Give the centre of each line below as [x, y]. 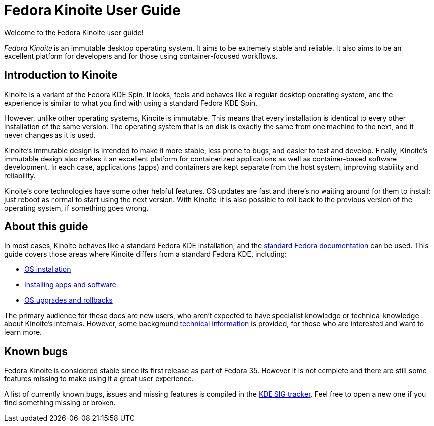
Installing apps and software [70, 285]
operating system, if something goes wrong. [77, 208]
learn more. [23, 332]
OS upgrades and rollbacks [69, 300]
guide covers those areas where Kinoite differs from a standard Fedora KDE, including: [146, 254]
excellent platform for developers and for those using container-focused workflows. [141, 56]
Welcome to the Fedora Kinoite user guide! [74, 32]
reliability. [20, 175]
